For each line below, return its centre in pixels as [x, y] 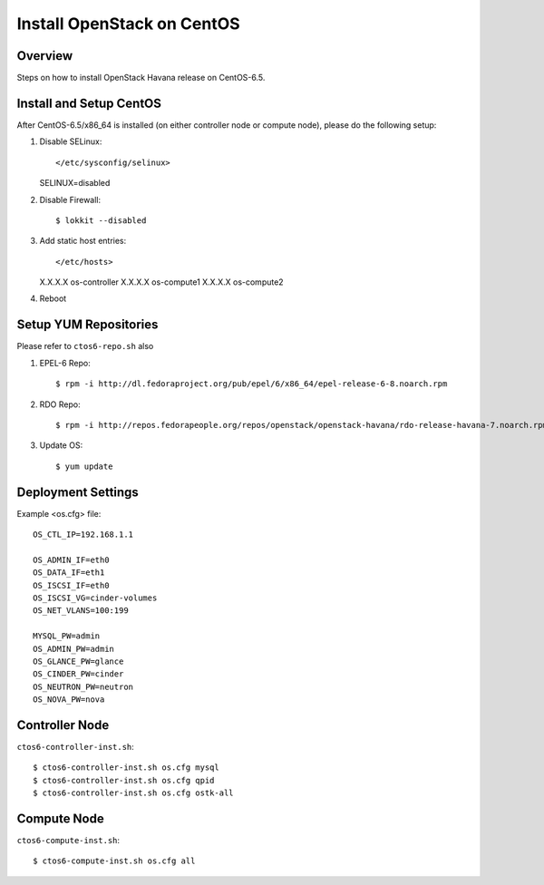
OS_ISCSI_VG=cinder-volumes [95, 598]
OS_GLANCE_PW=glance [78, 661]
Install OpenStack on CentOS [128, 24]
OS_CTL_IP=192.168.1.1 [83, 535]
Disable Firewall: [70, 199]
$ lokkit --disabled [101, 220]
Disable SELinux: [71, 141]
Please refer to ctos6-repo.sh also [85, 346]
